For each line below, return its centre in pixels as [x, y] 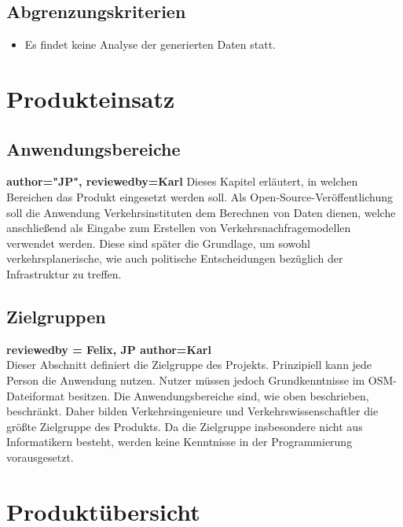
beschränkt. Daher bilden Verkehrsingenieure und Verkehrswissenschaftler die [192, 411]
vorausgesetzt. [40, 457]
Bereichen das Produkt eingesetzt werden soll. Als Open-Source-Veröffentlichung [200, 196]
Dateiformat [36, 395]
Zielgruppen [56, 316]
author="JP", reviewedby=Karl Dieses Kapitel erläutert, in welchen [182, 181]
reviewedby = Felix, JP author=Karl [109, 349]
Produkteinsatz [91, 98]
